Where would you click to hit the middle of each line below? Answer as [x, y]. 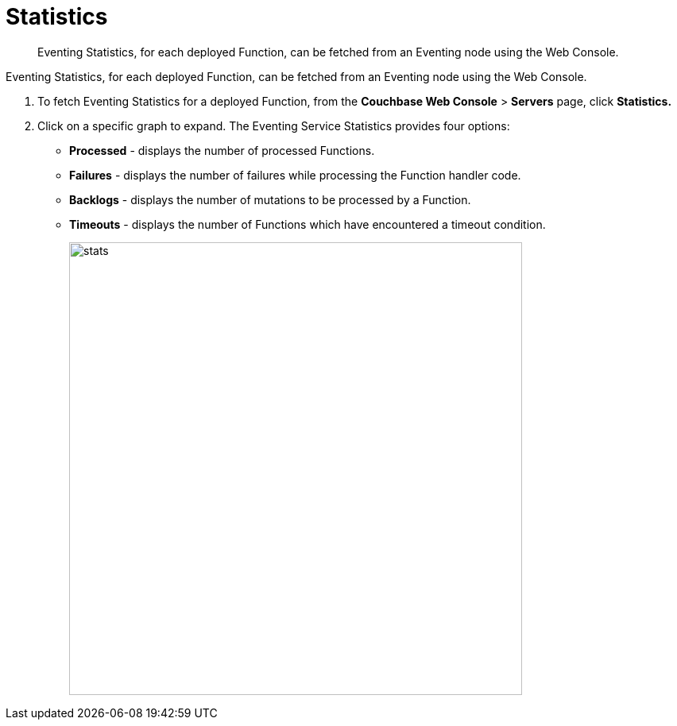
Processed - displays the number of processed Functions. [222, 150]
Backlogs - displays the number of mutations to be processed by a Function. [270, 199]
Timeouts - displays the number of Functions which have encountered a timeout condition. [308, 224]
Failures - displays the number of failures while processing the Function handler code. [295, 175]
